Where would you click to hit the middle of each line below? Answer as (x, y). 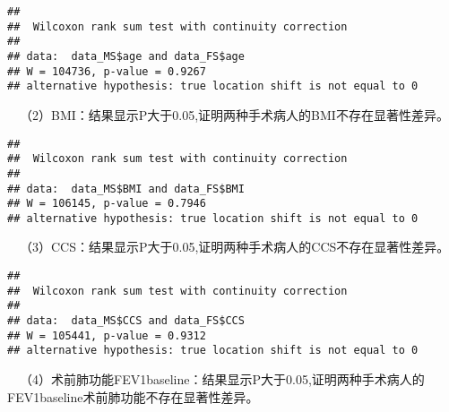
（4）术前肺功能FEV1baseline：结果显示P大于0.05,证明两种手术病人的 (222, 379)
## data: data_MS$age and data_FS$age (126, 56)
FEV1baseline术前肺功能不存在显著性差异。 (133, 396)
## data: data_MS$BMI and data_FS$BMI (126, 189)
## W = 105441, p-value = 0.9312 (107, 335)
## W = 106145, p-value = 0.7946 (107, 204)
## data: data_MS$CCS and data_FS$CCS (126, 321)
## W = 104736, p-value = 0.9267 (107, 71)
